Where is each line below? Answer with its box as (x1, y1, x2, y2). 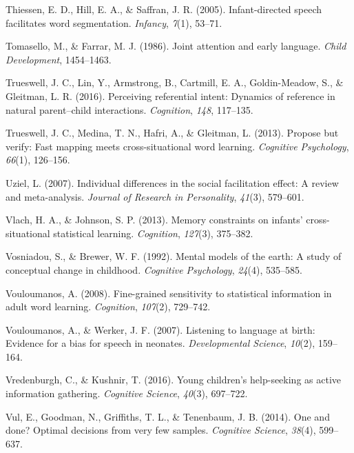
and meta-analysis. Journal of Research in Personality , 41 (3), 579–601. (6, 189, 304, 203)
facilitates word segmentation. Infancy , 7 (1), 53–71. (6, 15, 222, 30)
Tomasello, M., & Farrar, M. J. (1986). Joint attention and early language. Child (6, 39, 346, 53)
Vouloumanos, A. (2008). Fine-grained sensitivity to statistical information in (6, 285, 332, 300)
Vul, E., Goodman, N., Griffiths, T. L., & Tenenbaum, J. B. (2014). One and (6, 409, 330, 423)
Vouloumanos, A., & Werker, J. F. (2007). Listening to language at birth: (6, 322, 315, 336)
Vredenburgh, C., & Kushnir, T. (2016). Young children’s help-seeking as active (6, 372, 342, 387)
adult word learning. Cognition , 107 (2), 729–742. (6, 299, 211, 314)
